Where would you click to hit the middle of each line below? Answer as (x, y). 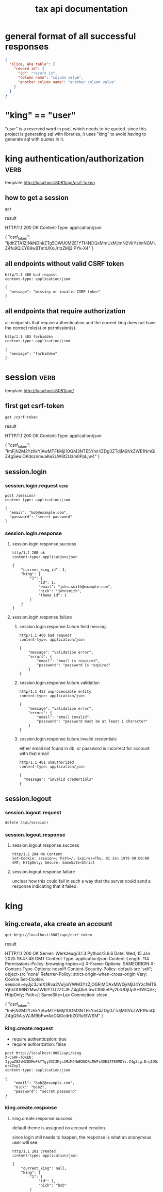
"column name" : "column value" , (50, 78)
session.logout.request (33, 812)
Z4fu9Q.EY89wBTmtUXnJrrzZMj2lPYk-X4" (48, 248)
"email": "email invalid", (64, 717)
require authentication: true (39, 1039)
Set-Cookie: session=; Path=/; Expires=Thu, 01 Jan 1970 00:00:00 (81, 859)
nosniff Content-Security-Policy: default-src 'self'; (102, 969)
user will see (25, 1142)
